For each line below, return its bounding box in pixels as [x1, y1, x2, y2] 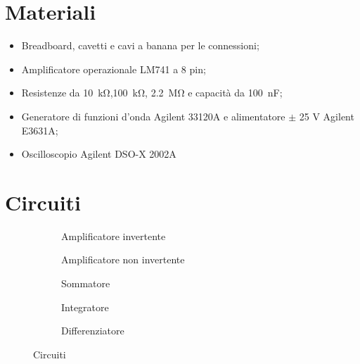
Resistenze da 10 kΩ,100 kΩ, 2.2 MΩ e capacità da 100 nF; [21, 85, 283, 100]
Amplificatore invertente [61, 228, 166, 243]
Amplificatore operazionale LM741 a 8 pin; [21, 61, 206, 76]
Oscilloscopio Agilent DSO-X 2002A [21, 146, 176, 161]
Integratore [61, 299, 109, 314]
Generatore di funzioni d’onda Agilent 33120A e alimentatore [21, 108, 285, 123]
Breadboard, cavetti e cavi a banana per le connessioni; [21, 38, 259, 53]
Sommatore [61, 276, 110, 290]
